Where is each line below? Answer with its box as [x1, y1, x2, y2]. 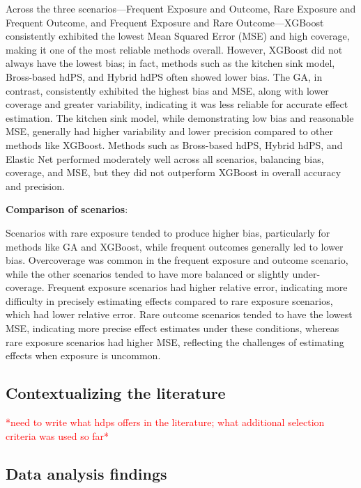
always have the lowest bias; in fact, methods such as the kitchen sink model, [6, 56, 335, 70]
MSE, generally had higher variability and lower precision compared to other [6, 124, 333, 139]
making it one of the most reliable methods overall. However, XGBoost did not [6, 42, 343, 56]
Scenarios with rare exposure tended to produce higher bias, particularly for [6, 225, 330, 239]
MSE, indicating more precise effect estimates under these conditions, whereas [6, 321, 339, 336]
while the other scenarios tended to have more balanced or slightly [6, 266, 289, 281]
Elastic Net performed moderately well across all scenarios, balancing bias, [6, 151, 324, 166]
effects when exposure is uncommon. [6, 348, 161, 363]
